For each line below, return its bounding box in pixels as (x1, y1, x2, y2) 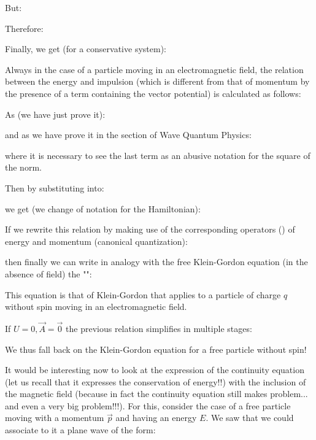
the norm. (5, 161, 42, 174)
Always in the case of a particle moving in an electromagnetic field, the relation (5, 63, 304, 75)
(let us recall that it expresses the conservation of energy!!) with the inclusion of (5, 375, 306, 388)
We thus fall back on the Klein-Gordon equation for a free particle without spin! (5, 342, 307, 355)
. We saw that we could (206, 411, 294, 424)
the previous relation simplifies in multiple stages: (66, 322, 252, 334)
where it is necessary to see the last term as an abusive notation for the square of (5, 149, 310, 161)
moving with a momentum (5, 411, 104, 424)
